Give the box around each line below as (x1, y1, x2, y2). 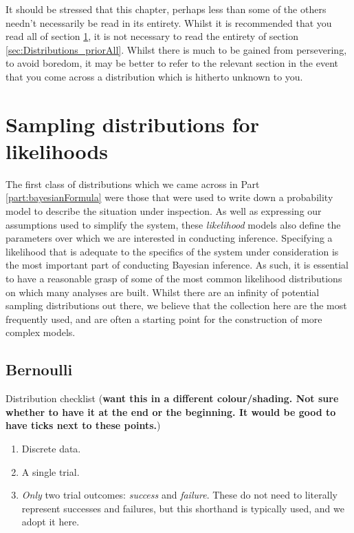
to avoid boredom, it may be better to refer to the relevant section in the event (5, 56, 339, 70)
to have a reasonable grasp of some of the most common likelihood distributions (5, 271, 342, 286)
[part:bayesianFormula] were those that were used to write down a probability (5, 190, 333, 205)
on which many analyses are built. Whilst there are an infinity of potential (5, 284, 320, 299)
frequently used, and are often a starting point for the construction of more (5, 311, 322, 326)
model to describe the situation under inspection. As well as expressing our (5, 204, 322, 218)
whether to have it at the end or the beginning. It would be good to (5, 404, 336, 419)
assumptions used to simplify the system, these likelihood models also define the (5, 217, 341, 231)
